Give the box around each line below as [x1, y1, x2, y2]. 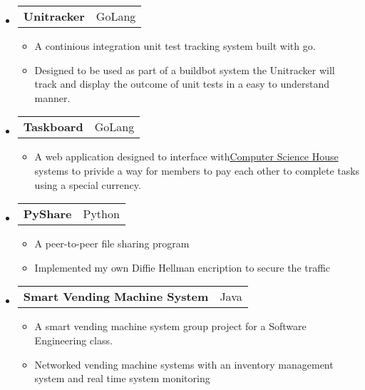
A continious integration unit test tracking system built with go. [34, 39, 316, 53]
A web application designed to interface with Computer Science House [34, 149, 339, 164]
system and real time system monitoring [34, 371, 210, 386]
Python [83, 205, 120, 222]
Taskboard [23, 118, 83, 135]
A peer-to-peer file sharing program [34, 236, 190, 251]
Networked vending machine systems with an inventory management [34, 356, 334, 371]
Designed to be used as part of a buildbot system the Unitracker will [34, 62, 335, 77]
